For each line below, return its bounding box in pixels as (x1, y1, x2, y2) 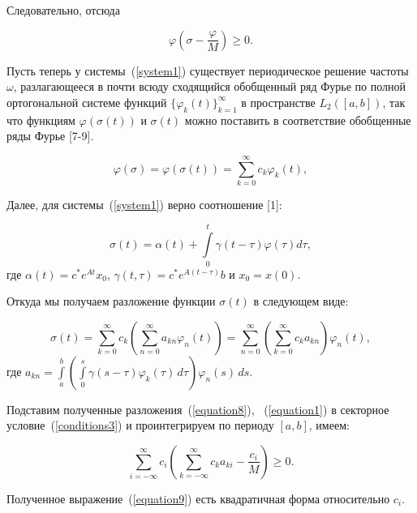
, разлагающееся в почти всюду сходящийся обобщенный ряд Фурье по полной (13, 78, 406, 95)
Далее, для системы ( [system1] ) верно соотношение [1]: (6, 195, 282, 212)
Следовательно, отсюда (6, 2, 120, 18)
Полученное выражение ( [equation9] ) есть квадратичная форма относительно (6, 489, 390, 507)
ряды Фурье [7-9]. (6, 127, 94, 144)
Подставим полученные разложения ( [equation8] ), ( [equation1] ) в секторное (6, 400, 389, 417)
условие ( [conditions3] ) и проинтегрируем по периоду (6, 417, 274, 434)
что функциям (6, 111, 75, 128)
